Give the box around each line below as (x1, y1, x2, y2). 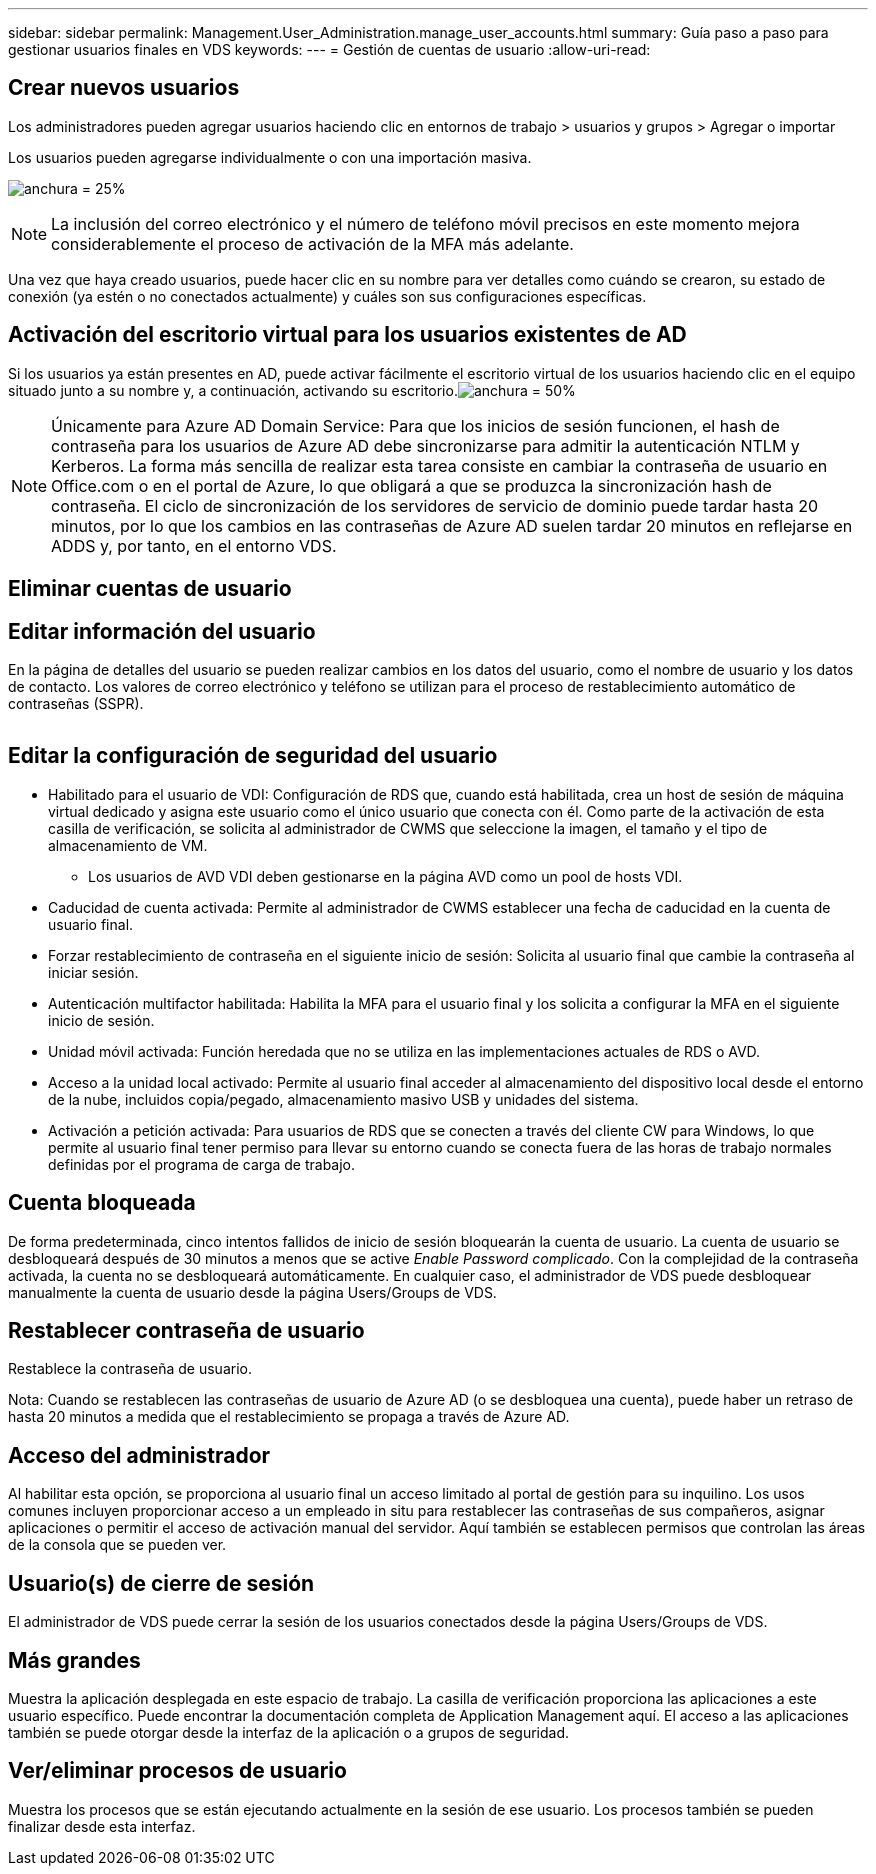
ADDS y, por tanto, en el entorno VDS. (51, 535, 337, 556)
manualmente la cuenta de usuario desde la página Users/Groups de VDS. (8, 1283, 497, 1301)
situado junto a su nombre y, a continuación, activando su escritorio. (8, 381, 458, 399)
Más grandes (8, 1647, 141, 1673)
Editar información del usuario (8, 618, 316, 644)
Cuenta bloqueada (8, 1190, 196, 1216)
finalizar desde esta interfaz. (8, 1817, 196, 1835)
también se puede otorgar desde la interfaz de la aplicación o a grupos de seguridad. (8, 1724, 569, 1742)
